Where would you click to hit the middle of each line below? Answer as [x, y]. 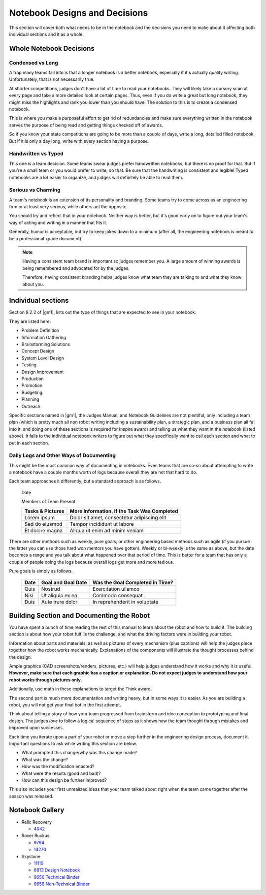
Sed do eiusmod [43, 524]
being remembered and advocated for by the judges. [76, 268]
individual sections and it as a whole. [46, 34]
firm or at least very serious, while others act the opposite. [68, 207]
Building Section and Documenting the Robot [80, 615]
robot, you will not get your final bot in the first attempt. [65, 704]
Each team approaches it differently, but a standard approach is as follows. [85, 481]
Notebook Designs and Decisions [79, 13]
